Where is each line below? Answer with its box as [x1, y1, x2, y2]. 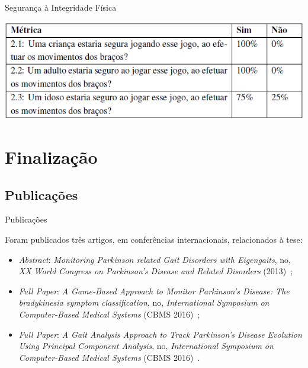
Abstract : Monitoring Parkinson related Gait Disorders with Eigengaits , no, [18, 253, 291, 265]
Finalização [5, 144, 98, 169]
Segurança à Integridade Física [5, 1, 117, 13]
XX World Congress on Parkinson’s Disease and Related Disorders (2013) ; [18, 265, 293, 277]
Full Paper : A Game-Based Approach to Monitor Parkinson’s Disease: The [18, 284, 290, 297]
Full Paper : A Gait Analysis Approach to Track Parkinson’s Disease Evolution [18, 328, 302, 340]
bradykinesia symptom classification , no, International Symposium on [18, 296, 269, 309]
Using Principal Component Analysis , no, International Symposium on [18, 340, 274, 352]
